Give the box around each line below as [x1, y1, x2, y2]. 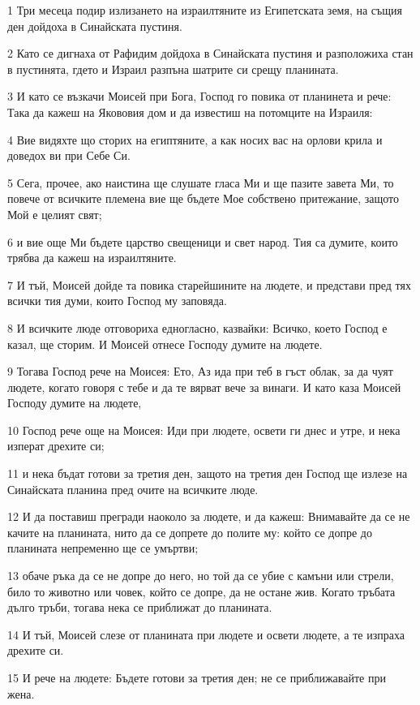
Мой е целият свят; [7, 205, 102, 222]
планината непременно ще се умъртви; [7, 539, 199, 557]
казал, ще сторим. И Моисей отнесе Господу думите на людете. [7, 335, 323, 352]
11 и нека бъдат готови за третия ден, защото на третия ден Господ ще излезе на [7, 465, 408, 482]
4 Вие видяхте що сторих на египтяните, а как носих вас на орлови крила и [7, 131, 383, 148]
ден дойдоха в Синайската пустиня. [7, 17, 182, 34]
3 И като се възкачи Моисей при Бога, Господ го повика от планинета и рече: [7, 88, 392, 105]
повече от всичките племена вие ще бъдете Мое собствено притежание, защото [7, 190, 400, 207]
